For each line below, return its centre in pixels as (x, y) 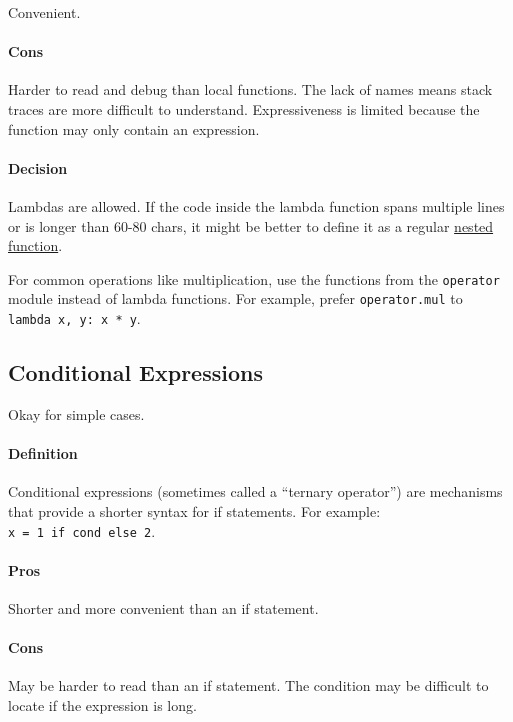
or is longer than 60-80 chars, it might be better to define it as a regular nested (251, 225)
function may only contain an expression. (134, 128)
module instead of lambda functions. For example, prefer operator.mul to (235, 298)
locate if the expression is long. (102, 704)
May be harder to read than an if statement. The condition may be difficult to (248, 685)
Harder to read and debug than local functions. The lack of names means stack (250, 89)
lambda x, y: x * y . (74, 318)
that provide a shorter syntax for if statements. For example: (194, 510)
